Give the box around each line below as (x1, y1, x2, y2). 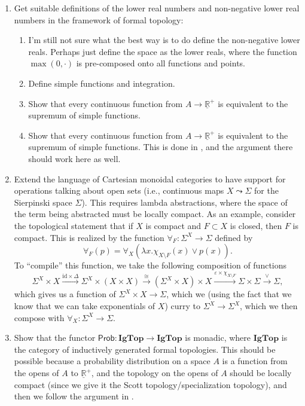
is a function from (222, 355, 288, 367)
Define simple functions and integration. (28, 77, 175, 89)
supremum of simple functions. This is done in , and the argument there (28, 141, 293, 153)
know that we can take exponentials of (14, 300, 155, 312)
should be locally (230, 367, 292, 378)
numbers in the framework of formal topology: (14, 13, 184, 26)
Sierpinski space (14, 196, 72, 208)
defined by (215, 231, 253, 243)
